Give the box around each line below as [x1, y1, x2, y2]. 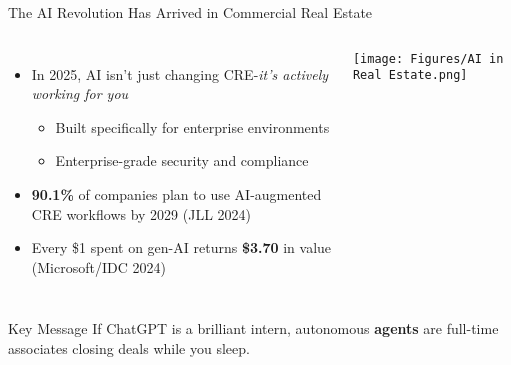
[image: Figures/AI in [352, 51, 504, 66]
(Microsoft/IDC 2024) [31, 256, 166, 277]
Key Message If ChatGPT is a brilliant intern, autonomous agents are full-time [8, 318, 499, 339]
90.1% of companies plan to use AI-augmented [31, 183, 322, 204]
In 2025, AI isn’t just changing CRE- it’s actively [31, 63, 329, 84]
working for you [31, 83, 129, 104]
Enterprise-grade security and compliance [55, 150, 309, 171]
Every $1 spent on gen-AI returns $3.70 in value [31, 237, 332, 258]
